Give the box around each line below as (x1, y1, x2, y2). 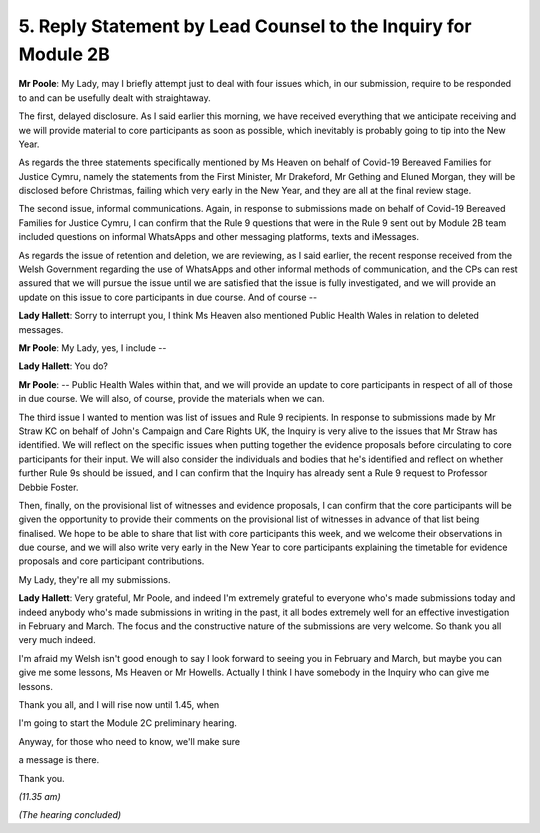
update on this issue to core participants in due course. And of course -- (18, 291, 318, 303)
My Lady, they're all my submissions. (18, 573, 171, 585)
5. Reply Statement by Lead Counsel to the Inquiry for (18, 15, 472, 37)
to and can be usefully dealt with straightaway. (18, 91, 211, 104)
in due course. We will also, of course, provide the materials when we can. (18, 393, 325, 405)
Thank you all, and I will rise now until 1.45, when (18, 698, 220, 710)
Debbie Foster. (18, 481, 79, 493)
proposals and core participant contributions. (18, 555, 205, 567)
